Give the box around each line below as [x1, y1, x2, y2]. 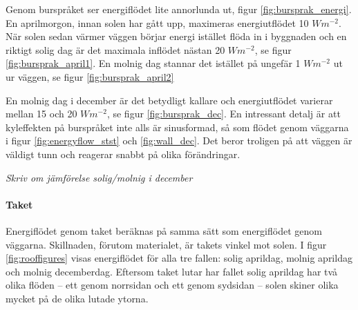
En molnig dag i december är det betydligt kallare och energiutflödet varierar [6, 93, 333, 107]
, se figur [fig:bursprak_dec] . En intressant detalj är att [106, 106, 341, 121]
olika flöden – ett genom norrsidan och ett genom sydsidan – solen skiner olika [6, 278, 339, 292]
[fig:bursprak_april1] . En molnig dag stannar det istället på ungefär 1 [6, 56, 301, 70]
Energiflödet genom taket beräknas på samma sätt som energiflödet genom [6, 223, 322, 238]
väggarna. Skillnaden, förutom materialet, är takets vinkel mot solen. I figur [6, 237, 327, 251]
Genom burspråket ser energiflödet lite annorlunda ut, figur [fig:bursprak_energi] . [6, 2, 352, 16]
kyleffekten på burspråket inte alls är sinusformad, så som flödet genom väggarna [6, 119, 349, 134]
